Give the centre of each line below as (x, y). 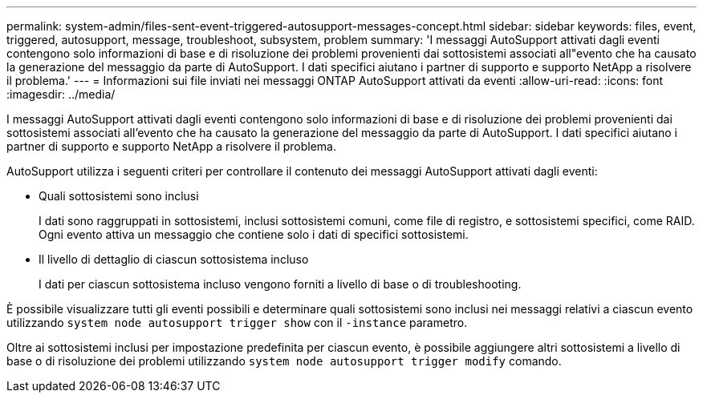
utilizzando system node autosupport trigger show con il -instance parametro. (237, 322)
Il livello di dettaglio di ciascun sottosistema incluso (174, 259)
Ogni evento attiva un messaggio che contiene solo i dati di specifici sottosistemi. (254, 234)
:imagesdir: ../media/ (61, 94)
